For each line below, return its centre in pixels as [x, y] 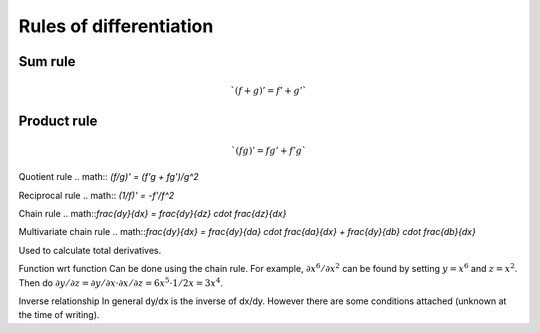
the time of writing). [59, 315]
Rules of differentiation [116, 26]
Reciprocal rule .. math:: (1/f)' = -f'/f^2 [96, 195]
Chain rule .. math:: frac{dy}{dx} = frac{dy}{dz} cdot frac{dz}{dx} [152, 213]
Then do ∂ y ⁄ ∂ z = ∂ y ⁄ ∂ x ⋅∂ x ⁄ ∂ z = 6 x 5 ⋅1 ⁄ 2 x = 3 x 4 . [121, 282]
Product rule [58, 121]
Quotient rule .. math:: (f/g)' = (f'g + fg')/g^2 [108, 177]
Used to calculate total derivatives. [90, 250]
